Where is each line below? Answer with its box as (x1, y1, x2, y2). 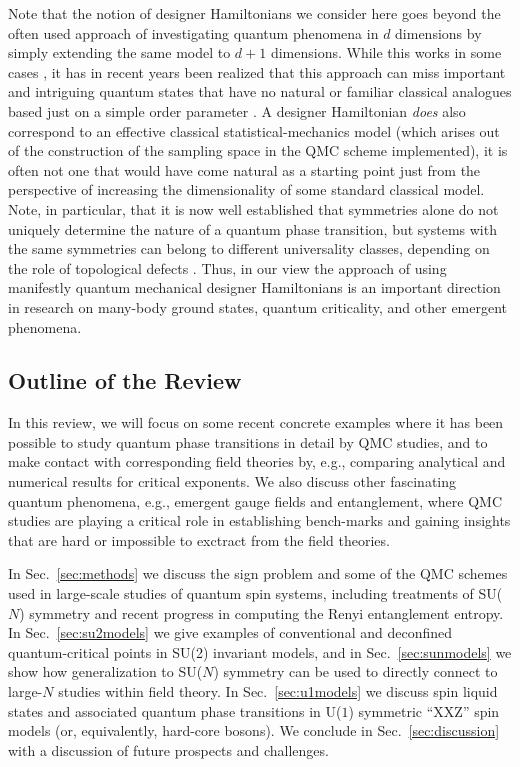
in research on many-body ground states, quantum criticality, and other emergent (8, 296, 508, 317)
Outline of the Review (8, 365, 242, 396)
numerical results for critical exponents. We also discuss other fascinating (8, 471, 457, 492)
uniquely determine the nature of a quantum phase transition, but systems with (8, 218, 497, 239)
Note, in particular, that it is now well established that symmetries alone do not (8, 198, 499, 219)
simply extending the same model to (8, 42, 231, 63)
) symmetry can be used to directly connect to (213, 661, 498, 682)
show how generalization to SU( (8, 661, 203, 682)
